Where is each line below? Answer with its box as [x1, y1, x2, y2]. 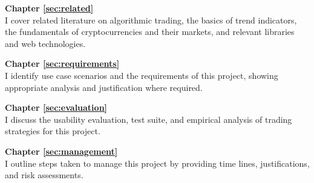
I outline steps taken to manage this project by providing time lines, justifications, [5, 157, 310, 169]
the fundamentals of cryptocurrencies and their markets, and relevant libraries [5, 25, 295, 38]
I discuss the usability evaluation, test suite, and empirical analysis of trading [5, 113, 292, 125]
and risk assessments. [5, 169, 83, 181]
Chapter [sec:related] [5, 2, 94, 14]
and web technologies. [5, 37, 86, 49]
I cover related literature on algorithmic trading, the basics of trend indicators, [5, 13, 297, 26]
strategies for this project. [5, 125, 100, 137]
